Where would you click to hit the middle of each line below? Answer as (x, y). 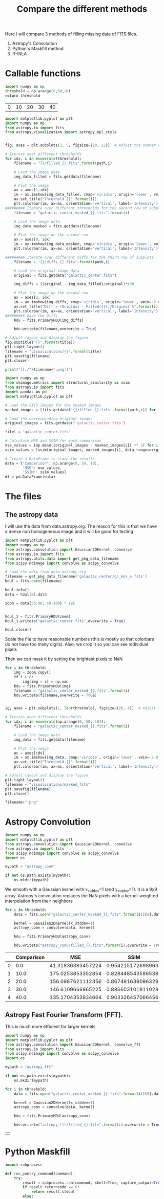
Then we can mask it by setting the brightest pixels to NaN (64, 659)
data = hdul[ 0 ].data (26, 594)
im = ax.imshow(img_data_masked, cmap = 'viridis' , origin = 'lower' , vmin (88, 244)
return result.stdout (53, 1192)
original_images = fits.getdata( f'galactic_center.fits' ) (65, 423)
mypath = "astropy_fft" (29, 1067)
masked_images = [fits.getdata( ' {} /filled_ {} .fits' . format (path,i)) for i (83, 410)
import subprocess (24, 1165)
